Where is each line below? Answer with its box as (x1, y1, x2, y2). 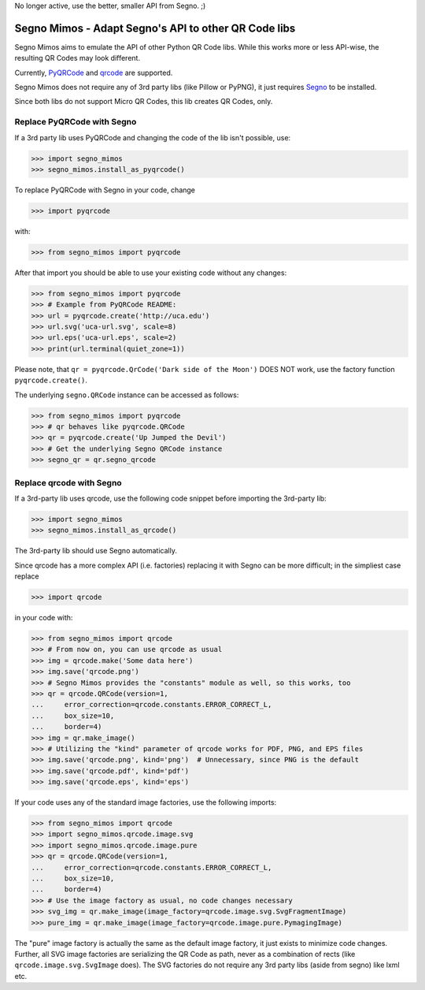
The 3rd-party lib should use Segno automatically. (14, 546, 177, 556)
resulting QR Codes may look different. (14, 54, 141, 63)
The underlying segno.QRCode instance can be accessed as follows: (14, 390, 239, 400)
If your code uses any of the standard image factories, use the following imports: (14, 798, 277, 807)
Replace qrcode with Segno (14, 477, 122, 488)
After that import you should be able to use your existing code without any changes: (14, 268, 287, 277)
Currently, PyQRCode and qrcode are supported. (14, 68, 173, 77)
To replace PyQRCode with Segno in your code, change (14, 185, 196, 195)
